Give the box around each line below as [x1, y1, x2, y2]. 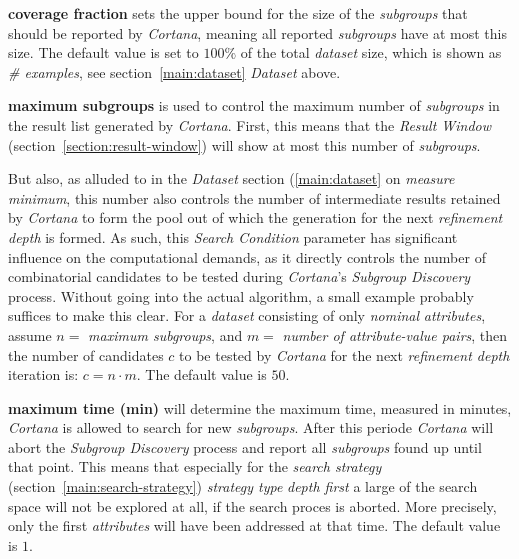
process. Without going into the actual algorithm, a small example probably [8, 285, 474, 306]
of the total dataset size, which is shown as [240, 42, 502, 63]
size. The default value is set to [8, 42, 199, 63]
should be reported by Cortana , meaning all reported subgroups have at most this [8, 22, 507, 43]
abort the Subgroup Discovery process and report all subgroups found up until [8, 436, 482, 457]
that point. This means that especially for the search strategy [8, 456, 382, 477]
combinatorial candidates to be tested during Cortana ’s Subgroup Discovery [8, 266, 471, 287]
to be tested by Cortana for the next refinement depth [179, 344, 510, 365]
